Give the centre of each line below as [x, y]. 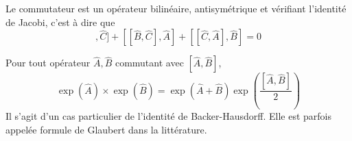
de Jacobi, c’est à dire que [60, 22]
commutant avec [149, 63]
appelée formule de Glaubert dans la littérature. [106, 129]
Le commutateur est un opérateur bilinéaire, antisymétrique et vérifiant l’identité [176, 8]
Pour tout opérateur [48, 63]
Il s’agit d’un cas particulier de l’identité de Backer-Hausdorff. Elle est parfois [169, 116]
